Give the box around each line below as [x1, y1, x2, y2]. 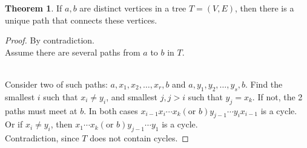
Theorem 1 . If [5, 2, 62, 14]
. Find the [245, 77, 283, 90]
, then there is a [235, 2, 294, 14]
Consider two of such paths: [5, 77, 108, 90]
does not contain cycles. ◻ [90, 132, 189, 144]
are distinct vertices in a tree [79, 2, 187, 14]
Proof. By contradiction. [5, 34, 94, 47]
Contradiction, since [5, 132, 79, 144]
